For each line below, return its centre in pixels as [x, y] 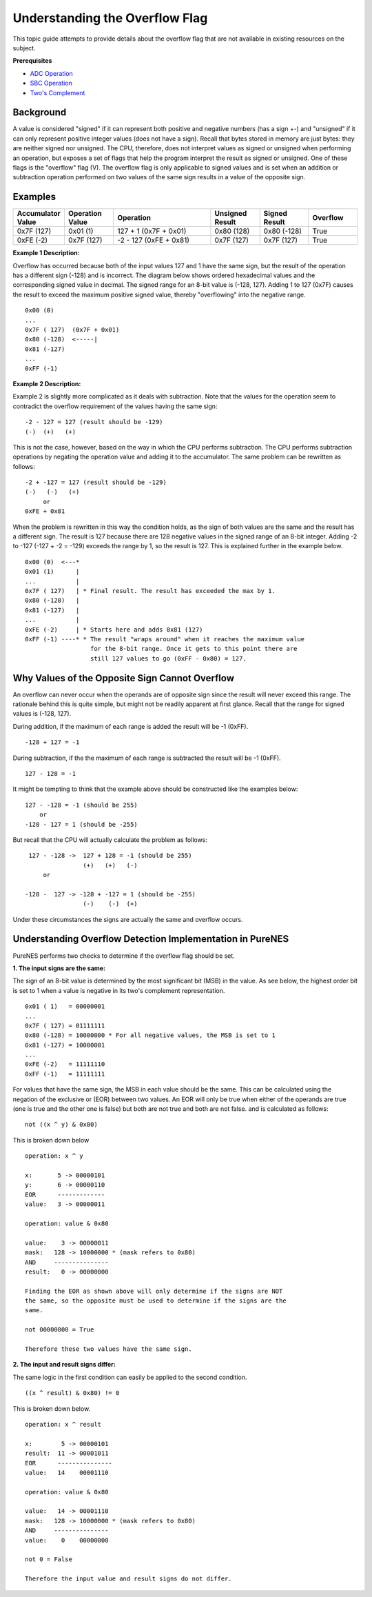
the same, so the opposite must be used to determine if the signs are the [156, 1301]
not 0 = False [49, 1559]
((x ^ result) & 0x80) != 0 [72, 1393]
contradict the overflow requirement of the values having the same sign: [115, 406]
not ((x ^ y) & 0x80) [61, 1125]
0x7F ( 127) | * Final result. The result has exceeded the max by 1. [150, 591]
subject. [24, 48]
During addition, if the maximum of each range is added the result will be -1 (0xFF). [131, 726]
